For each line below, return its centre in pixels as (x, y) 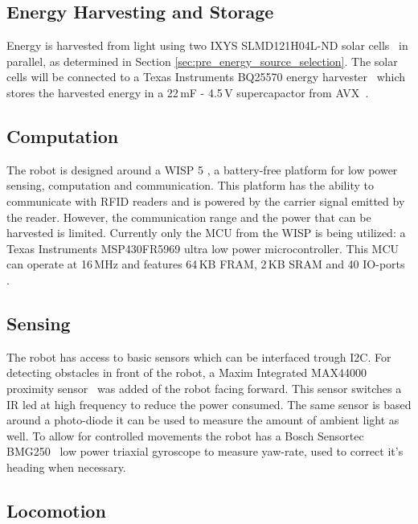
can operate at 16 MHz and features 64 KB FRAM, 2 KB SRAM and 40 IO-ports (206, 264)
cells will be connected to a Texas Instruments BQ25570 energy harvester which (206, 77)
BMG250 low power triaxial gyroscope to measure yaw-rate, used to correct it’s (205, 451)
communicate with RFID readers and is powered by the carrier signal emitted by (206, 201)
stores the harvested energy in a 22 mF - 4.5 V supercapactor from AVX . (188, 92)
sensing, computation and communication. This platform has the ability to (190, 185)
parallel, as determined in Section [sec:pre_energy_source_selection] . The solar (202, 61)
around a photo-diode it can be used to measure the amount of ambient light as (203, 420)
